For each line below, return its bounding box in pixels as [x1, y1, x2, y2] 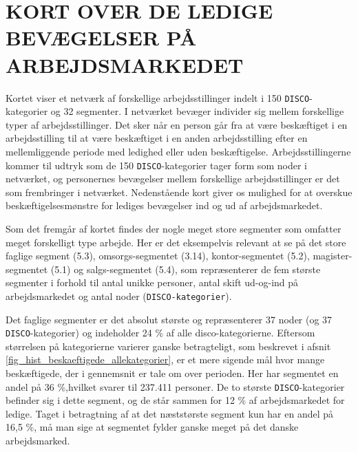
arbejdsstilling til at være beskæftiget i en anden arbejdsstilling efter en [6, 131, 308, 145]
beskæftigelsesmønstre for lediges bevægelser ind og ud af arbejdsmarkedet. [6, 198, 323, 213]
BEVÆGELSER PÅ [6, 23, 197, 52]
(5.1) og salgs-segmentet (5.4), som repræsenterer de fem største [50, 261, 321, 276]
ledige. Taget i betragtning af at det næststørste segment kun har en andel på [6, 406, 334, 420]
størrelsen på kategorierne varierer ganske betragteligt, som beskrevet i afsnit [6, 338, 331, 353]
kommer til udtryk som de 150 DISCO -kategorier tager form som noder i [6, 158, 307, 172]
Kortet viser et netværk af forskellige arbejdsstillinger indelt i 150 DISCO [6, 90, 310, 105]
